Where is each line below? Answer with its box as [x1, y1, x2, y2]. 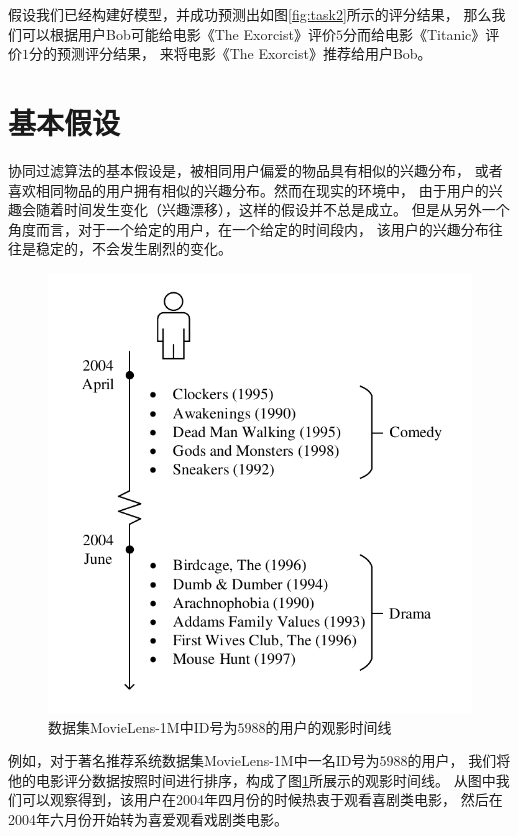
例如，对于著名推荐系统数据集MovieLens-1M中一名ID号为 [8, 750, 380, 771]
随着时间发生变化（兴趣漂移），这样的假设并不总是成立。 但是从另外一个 [35, 199, 510, 220]
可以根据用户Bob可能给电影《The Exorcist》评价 [21, 23, 336, 44]
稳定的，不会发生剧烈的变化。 [35, 238, 232, 259]
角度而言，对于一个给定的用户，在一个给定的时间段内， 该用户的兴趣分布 [8, 218, 489, 239]
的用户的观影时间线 [265, 716, 392, 737]
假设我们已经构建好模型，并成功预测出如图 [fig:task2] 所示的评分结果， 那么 [8, 4, 492, 24]
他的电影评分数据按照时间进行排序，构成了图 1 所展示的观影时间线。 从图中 [8, 769, 496, 790]
